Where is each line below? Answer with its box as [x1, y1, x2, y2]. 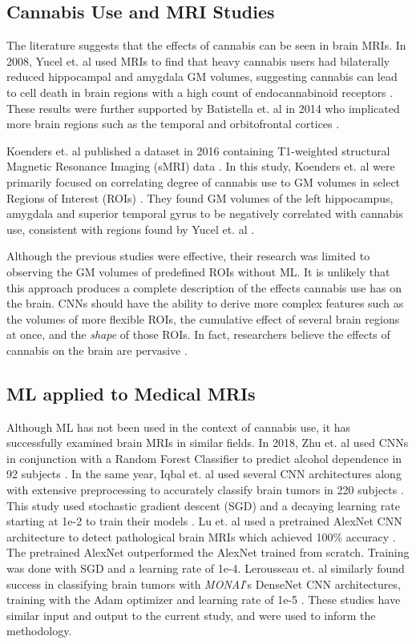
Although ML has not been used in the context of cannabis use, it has [6, 418, 351, 435]
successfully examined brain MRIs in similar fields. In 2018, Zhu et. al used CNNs [6, 434, 409, 451]
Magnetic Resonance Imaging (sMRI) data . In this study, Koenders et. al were [6, 158, 395, 175]
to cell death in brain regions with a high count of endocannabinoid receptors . [6, 83, 394, 100]
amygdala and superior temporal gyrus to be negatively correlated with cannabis [6, 205, 403, 222]
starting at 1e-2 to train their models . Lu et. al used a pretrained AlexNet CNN [6, 513, 402, 529]
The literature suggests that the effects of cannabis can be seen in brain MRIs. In [6, 37, 406, 54]
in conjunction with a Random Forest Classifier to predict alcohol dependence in [6, 449, 402, 466]
